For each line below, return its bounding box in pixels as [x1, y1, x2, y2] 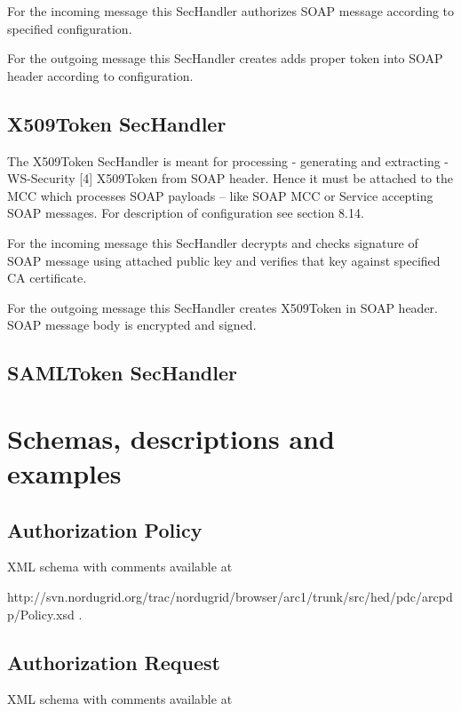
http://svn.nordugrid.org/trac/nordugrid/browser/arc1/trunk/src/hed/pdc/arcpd [7, 587, 453, 606]
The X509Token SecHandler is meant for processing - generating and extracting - [7, 151, 449, 170]
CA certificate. [7, 268, 87, 287]
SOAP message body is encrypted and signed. [7, 316, 257, 334]
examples [7, 455, 122, 491]
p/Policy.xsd [7, 604, 75, 623]
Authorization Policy [7, 515, 203, 543]
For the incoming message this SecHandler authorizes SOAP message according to [7, 2, 455, 20]
